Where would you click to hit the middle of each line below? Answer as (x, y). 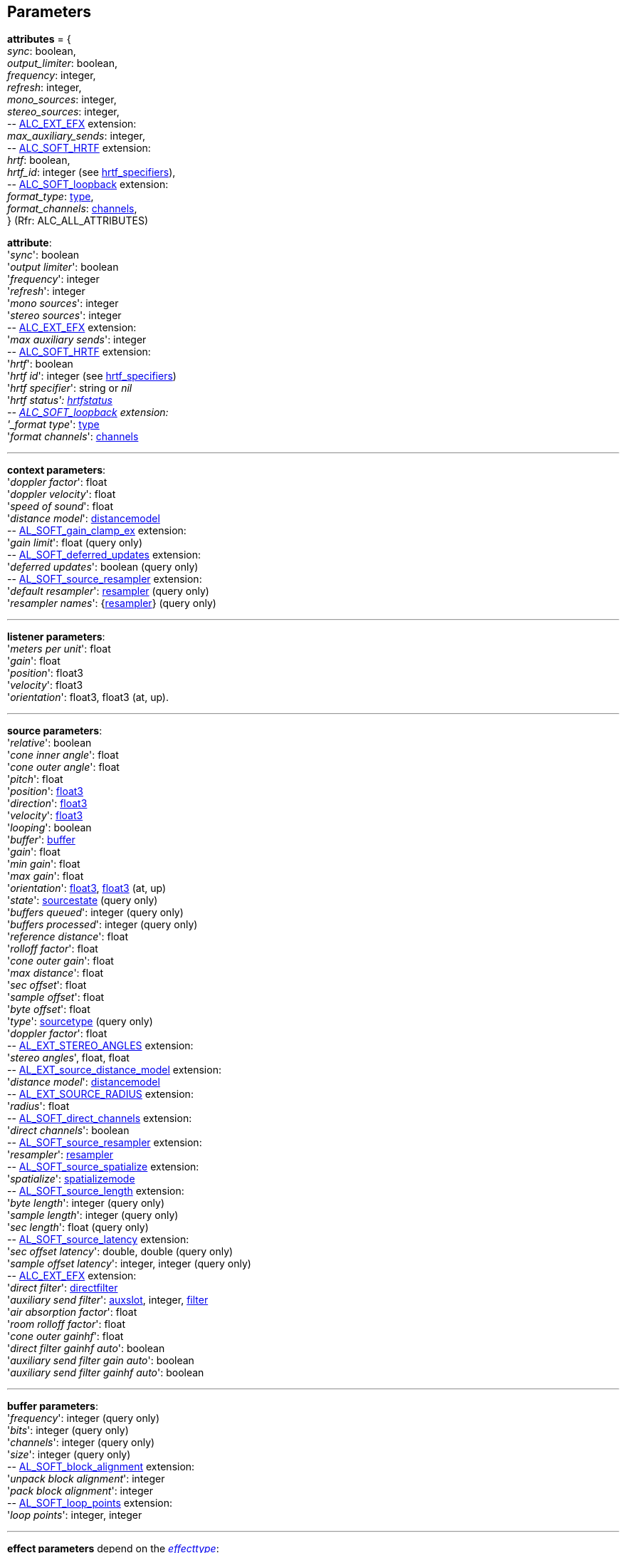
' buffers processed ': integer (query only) (103, 925)
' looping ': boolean (49, 828)
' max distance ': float (56, 973)
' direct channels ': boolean (68, 1131)
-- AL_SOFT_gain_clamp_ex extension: (97, 531)
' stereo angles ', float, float (68, 1058)
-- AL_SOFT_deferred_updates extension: (104, 555)
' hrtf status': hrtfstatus (60, 400)
